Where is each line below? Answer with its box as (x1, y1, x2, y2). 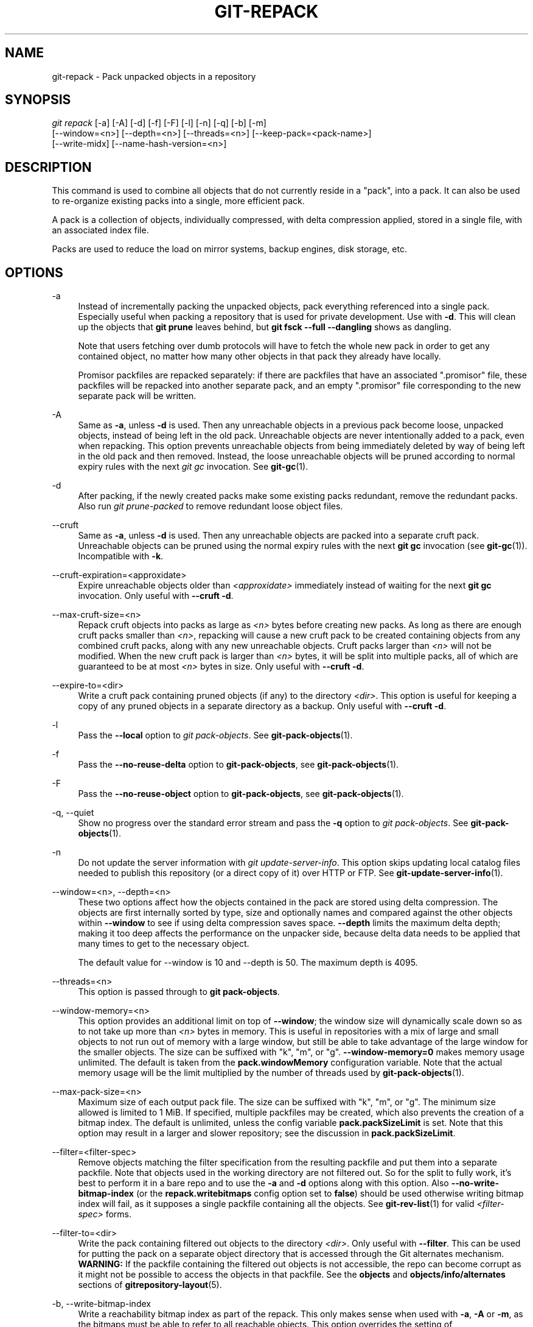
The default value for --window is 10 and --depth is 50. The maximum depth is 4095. (78, 957, 418, 968)
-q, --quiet (52, 807, 94, 818)
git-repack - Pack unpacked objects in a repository (52, 71, 256, 82)
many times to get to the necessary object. (78, 938, 249, 949)
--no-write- (451, 1178, 499, 1189)
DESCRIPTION (5, 159, 92, 175)
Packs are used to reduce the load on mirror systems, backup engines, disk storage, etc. (52, 244, 407, 255)
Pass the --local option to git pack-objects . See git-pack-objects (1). (78, 730, 353, 741)
